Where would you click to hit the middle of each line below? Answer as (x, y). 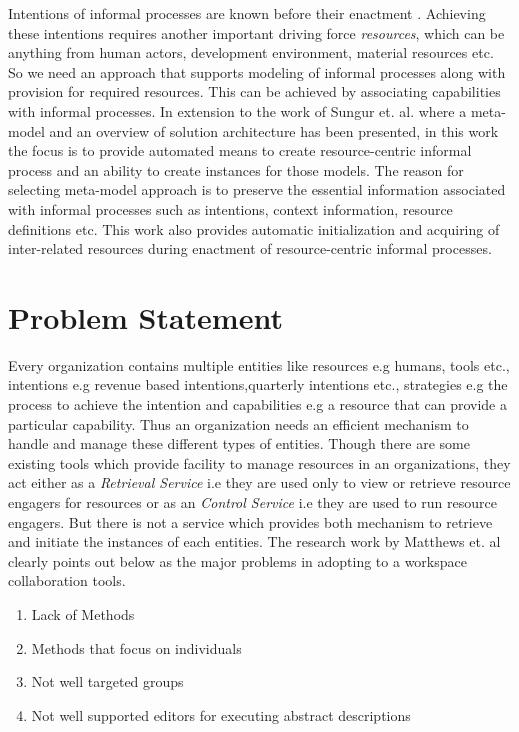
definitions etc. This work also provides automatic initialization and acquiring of (254, 228)
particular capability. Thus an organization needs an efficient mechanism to (238, 423)
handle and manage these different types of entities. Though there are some (239, 443)
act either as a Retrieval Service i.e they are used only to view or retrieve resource (259, 482)
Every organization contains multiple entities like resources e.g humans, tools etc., (259, 364)
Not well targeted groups (107, 681)
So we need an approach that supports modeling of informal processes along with (257, 71)
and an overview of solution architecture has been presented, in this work (274, 130)
